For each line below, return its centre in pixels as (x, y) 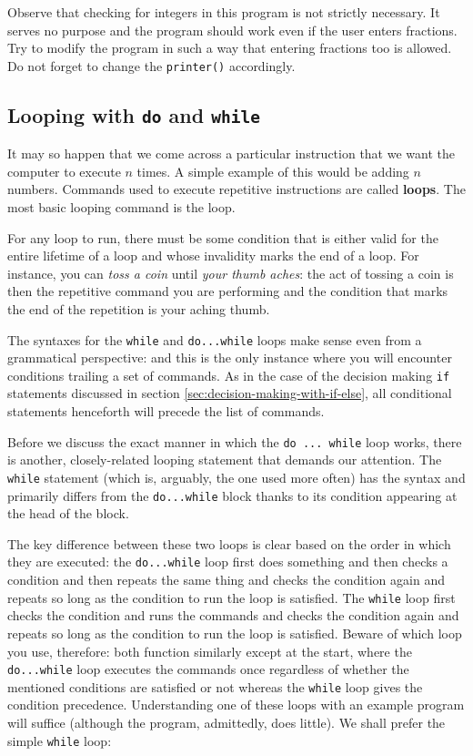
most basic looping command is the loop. (121, 207)
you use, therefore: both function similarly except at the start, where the (210, 651)
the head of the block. (68, 513)
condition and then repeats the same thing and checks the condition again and (226, 580)
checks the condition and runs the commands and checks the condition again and (233, 615)
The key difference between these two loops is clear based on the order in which (229, 543)
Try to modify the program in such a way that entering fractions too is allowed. (230, 48)
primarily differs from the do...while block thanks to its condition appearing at (232, 495)
